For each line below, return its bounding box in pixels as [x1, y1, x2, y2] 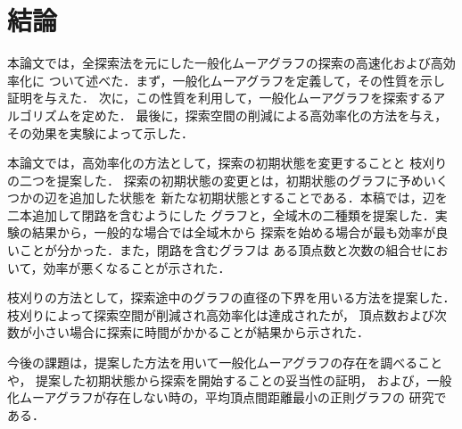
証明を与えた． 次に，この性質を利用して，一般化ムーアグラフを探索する [7, 88, 433, 107]
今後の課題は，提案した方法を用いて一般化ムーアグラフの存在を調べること [7, 353, 443, 372]
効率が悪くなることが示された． [43, 258, 231, 276]
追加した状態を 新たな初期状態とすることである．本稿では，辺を [69, 188, 448, 207]
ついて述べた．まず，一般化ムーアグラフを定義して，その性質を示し [48, 70, 445, 89]
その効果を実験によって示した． [7, 123, 194, 142]
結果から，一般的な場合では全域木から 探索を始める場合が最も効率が [31, 223, 436, 242]
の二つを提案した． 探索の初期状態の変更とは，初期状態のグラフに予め [7, 170, 424, 189]
